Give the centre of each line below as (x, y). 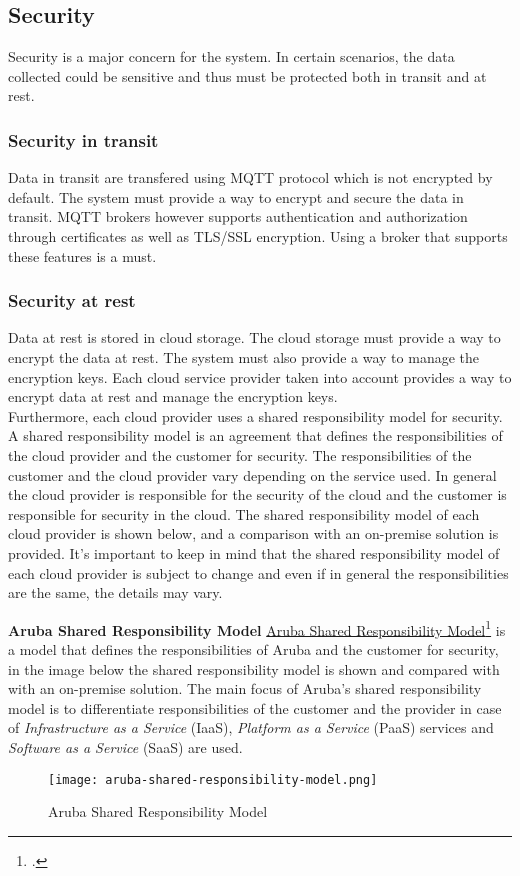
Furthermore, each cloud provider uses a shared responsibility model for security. (255, 415)
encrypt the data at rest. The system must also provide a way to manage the (243, 356)
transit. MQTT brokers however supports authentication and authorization (238, 216)
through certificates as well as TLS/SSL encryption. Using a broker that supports (258, 235)
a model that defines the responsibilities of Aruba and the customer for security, (253, 648)
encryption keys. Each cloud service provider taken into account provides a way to (260, 376)
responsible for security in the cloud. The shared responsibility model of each (244, 513)
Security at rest (72, 300)
